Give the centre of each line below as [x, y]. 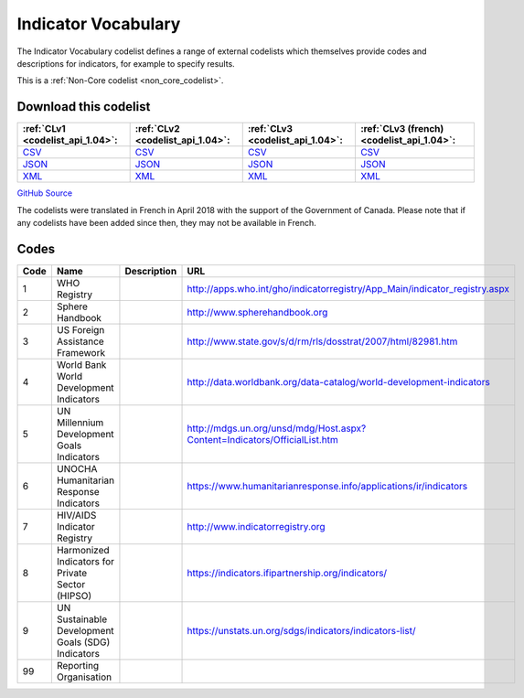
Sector [71, 584]
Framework [80, 352]
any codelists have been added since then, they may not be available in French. [167, 223]
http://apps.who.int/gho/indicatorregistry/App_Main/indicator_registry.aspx [348, 288]
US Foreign [80, 329]
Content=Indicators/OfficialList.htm [262, 439]
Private [72, 573]
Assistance [80, 341]
